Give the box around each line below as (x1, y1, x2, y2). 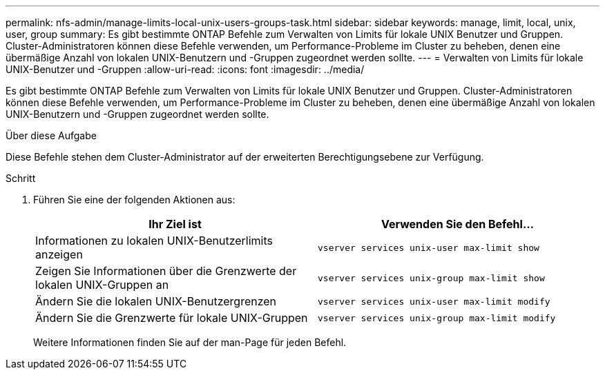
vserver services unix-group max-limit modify (318, 312, 556, 323)
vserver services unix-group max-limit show (318, 272, 545, 283)
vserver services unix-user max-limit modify (318, 296, 550, 307)
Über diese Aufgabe (6, 130, 97, 141)
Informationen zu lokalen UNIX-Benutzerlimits (35, 234, 273, 247)
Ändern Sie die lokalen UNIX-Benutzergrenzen (35, 294, 277, 308)
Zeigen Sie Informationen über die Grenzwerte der (35, 264, 297, 278)
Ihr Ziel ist (148, 217, 202, 231)
